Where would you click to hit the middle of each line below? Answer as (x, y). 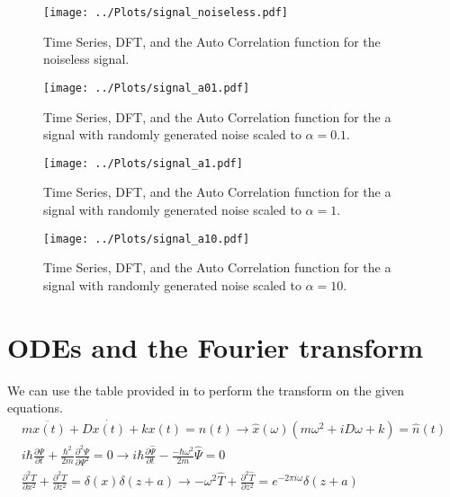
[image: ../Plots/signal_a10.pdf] (147, 239)
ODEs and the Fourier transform (216, 346)
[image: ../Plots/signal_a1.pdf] (143, 163)
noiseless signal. (86, 59)
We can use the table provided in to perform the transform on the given (206, 390)
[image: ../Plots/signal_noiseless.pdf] (166, 13)
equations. (35, 408)
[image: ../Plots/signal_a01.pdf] (147, 88)
